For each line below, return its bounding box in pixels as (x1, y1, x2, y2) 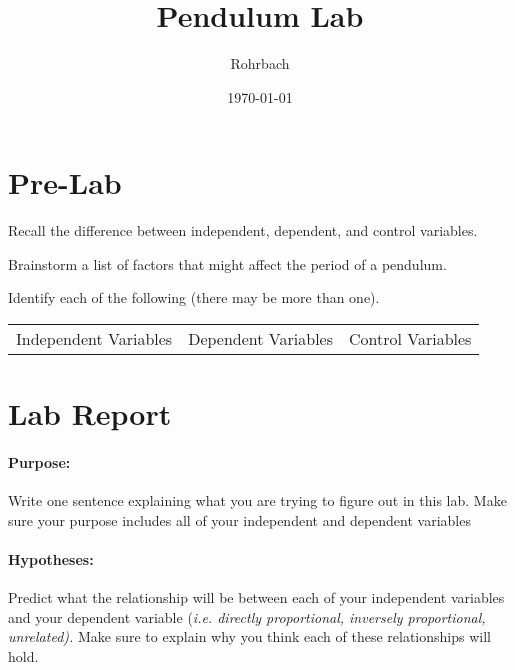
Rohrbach (230, 53, 290, 74)
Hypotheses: (8, 548, 94, 569)
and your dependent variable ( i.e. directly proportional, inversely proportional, (8, 606, 486, 627)
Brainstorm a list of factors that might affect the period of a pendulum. (8, 253, 447, 274)
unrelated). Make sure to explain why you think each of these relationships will (8, 626, 491, 647)
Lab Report (8, 393, 172, 434)
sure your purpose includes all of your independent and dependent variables (8, 509, 471, 530)
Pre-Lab (8, 162, 122, 203)
